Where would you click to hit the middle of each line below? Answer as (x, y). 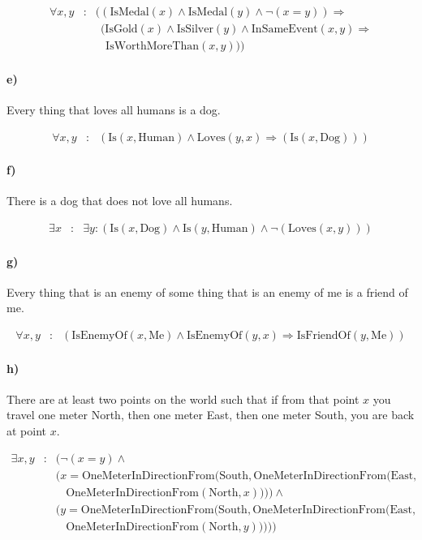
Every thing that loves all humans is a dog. (114, 109)
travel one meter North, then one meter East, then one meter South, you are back (211, 415)
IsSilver (195, 30)
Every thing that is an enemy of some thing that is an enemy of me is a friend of (207, 291)
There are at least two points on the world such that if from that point (183, 399)
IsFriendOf (323, 335)
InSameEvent (284, 30)
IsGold (121, 30)
